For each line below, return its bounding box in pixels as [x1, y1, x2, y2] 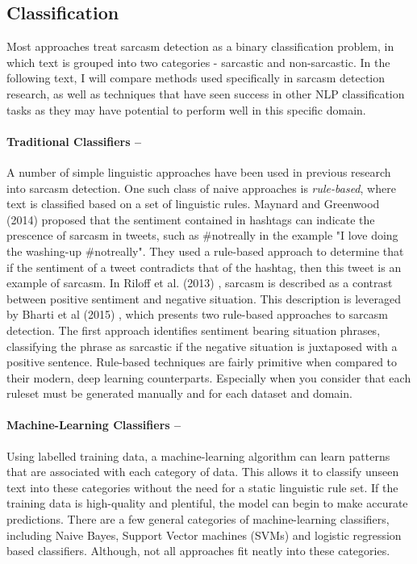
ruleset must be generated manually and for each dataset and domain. [6, 385, 352, 402]
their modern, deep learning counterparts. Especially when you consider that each [6, 369, 411, 386]
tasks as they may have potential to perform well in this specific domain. [6, 101, 366, 118]
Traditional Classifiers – [6, 132, 141, 149]
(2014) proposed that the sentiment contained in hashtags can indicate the [6, 211, 375, 228]
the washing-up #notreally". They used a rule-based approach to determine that [6, 242, 404, 259]
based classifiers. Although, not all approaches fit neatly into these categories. [6, 542, 390, 559]
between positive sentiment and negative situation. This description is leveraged [6, 290, 401, 307]
